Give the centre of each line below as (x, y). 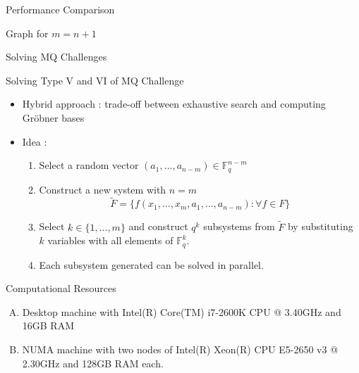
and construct (158, 226)
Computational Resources (61, 288)
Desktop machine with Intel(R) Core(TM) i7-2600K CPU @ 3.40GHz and (182, 311)
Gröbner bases (53, 117)
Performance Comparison (60, 9)
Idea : (35, 141)
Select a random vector (89, 165)
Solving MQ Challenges (56, 57)
